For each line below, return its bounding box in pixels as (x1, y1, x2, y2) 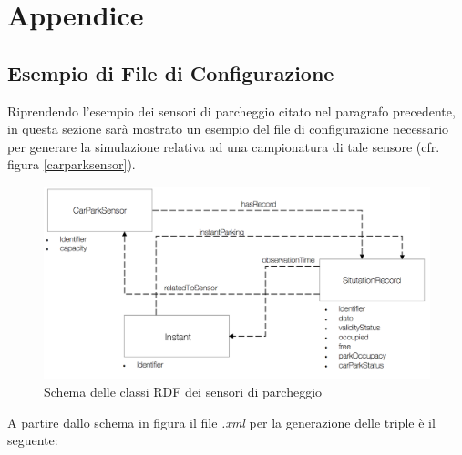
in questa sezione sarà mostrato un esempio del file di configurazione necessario (7, 119, 449, 138)
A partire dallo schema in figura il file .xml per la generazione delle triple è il (7, 412, 436, 431)
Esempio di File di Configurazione (7, 58, 334, 86)
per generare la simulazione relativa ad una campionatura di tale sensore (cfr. (7, 136, 440, 156)
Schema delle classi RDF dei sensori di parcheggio (44, 382, 323, 401)
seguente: (7, 430, 58, 450)
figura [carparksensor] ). (7, 155, 136, 174)
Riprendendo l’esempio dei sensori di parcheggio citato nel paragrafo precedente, (7, 101, 456, 120)
